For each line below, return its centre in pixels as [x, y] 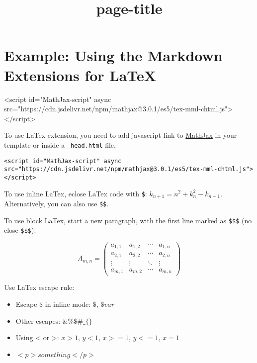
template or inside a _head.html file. [60, 144]
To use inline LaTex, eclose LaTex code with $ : [76, 193]
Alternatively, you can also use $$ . [56, 203]
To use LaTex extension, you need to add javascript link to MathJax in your [121, 135]
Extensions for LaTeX [80, 75]
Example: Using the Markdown [113, 55]
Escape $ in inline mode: [53, 304]
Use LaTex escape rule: [39, 287]
